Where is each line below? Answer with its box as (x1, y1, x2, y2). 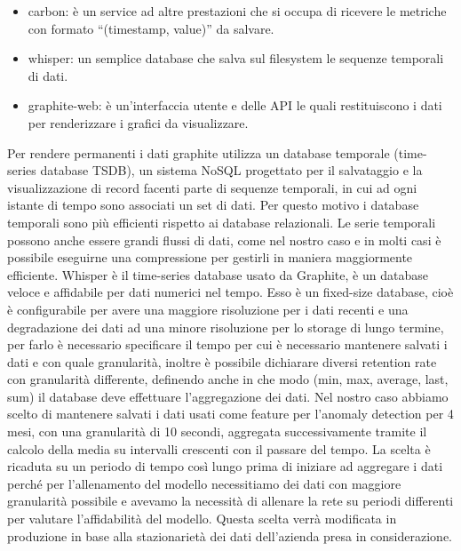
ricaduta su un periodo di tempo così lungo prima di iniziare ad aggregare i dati (7, 457, 443, 475)
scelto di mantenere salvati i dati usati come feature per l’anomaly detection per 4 (7, 404, 454, 423)
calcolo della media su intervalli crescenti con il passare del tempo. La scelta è (7, 439, 431, 458)
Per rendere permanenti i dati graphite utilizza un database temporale (7, 143, 390, 162)
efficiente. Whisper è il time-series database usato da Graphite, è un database (7, 265, 428, 283)
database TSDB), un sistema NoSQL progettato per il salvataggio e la (40, 161, 423, 180)
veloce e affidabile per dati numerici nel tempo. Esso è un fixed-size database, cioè (7, 283, 454, 301)
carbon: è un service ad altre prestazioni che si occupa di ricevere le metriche (28, 2, 447, 20)
